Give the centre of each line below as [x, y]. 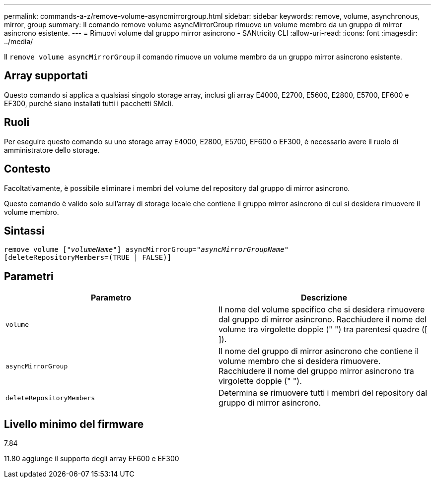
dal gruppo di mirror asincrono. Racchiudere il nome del [323, 320]
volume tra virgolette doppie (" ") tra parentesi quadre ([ [323, 330]
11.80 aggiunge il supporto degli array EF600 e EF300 [92, 459]
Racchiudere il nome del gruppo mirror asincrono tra [316, 371]
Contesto [27, 169]
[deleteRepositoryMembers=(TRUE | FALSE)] [88, 258]
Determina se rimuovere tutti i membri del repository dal [323, 393]
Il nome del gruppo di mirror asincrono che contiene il [319, 351]
